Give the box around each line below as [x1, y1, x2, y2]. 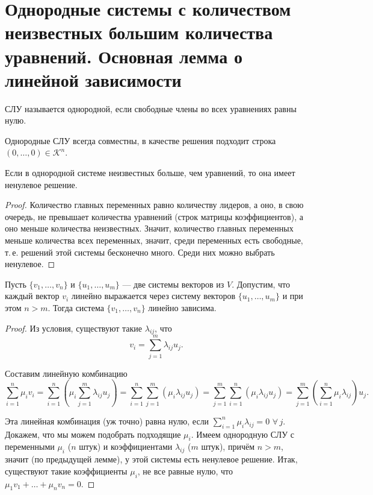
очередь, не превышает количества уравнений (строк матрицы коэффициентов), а [5, 210, 303, 222]
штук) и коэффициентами [79, 440, 173, 453]
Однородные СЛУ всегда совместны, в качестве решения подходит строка [5, 134, 276, 147]
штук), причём [201, 440, 255, 453]
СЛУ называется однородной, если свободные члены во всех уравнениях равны [5, 102, 297, 115]
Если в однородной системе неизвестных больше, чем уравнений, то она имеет [5, 166, 295, 179]
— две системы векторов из [122, 277, 224, 290]
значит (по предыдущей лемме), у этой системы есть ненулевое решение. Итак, [5, 453, 298, 465]
